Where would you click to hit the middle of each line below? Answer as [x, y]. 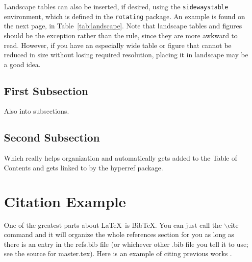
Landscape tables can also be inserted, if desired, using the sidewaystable [116, 6]
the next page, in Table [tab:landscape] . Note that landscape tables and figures [123, 26]
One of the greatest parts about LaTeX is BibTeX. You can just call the [113, 225]
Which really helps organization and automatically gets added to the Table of [121, 158]
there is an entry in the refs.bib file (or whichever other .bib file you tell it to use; [126, 244]
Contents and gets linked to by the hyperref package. [84, 167]
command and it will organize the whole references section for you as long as [119, 234]
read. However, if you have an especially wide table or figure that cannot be [118, 45]
